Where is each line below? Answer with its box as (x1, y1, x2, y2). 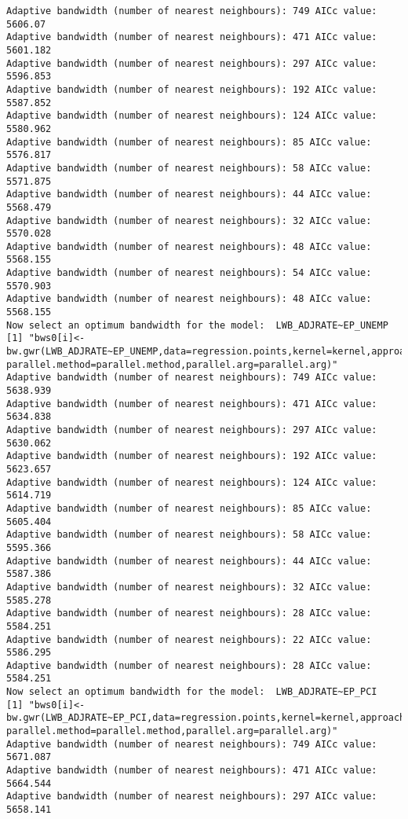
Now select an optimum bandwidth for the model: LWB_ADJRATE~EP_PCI (6, 686, 377, 698)
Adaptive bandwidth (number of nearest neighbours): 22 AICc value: (6, 634, 372, 645)
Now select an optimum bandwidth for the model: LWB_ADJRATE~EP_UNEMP (6, 319, 388, 331)
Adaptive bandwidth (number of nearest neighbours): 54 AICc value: (6, 267, 372, 279)
